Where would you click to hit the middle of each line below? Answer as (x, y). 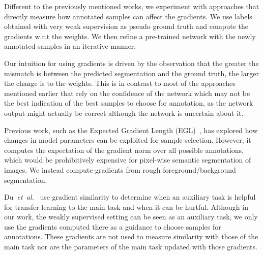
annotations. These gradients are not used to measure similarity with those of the (131, 236)
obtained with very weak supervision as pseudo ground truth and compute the (126, 26)
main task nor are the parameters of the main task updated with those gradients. (131, 247)
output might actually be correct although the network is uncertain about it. (124, 113)
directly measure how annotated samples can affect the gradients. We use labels (128, 16)
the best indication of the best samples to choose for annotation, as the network (129, 103)
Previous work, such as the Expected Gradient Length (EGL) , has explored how (131, 130)
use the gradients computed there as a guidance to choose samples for (113, 226)
